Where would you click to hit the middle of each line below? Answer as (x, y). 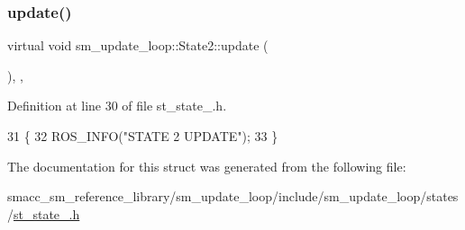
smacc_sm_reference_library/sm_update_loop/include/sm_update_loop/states (233, 196)
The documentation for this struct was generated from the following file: (207, 166)
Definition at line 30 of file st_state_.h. (117, 106)
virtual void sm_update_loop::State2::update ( (138, 45)
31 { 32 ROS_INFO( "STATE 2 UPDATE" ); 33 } (143, 136)
